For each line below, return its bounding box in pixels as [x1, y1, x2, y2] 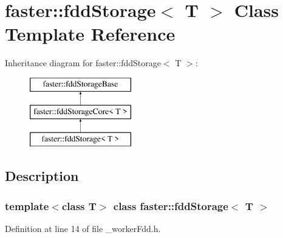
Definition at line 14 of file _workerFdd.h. [5, 222, 161, 234]
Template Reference [5, 21, 176, 46]
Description [5, 166, 79, 185]
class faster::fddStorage [113, 198, 228, 213]
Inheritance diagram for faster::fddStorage [5, 56, 161, 69]
